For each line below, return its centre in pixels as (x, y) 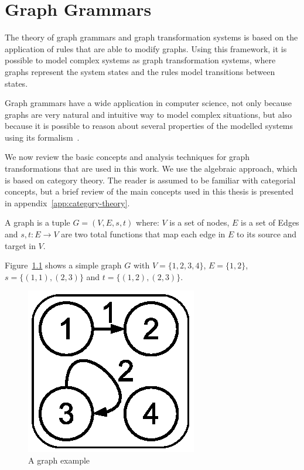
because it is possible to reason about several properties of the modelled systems (149, 126)
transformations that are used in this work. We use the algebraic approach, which (151, 168)
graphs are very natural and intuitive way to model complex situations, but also (148, 114)
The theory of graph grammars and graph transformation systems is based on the (151, 37)
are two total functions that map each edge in (143, 234)
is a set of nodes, (199, 222)
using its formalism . (42, 137)
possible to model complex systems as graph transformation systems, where (140, 60)
